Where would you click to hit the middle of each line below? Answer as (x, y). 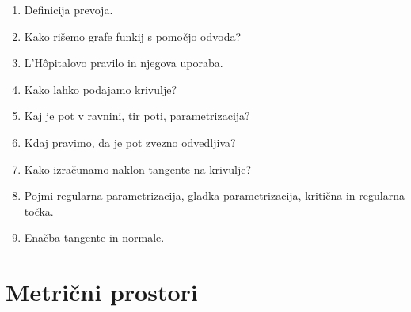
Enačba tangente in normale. (94, 237)
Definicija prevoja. (68, 9)
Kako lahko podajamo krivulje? (100, 89)
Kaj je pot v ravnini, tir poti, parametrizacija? (137, 116)
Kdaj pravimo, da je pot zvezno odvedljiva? (130, 142)
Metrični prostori (102, 292)
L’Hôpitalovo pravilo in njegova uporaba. (124, 63)
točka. (39, 211)
